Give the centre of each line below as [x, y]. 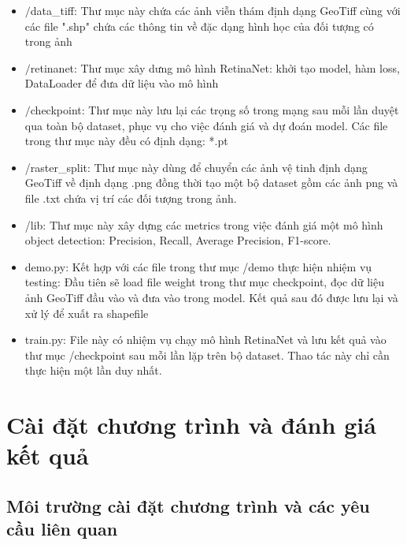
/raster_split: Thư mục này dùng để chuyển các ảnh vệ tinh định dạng [196, 167]
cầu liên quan [62, 529]
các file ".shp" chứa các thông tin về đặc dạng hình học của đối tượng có [199, 26]
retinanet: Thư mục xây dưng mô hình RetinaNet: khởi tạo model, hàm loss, [215, 67]
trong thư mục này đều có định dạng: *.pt [126, 141]
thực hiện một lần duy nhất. [93, 370]
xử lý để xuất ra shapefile [87, 313]
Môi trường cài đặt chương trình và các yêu [188, 505]
